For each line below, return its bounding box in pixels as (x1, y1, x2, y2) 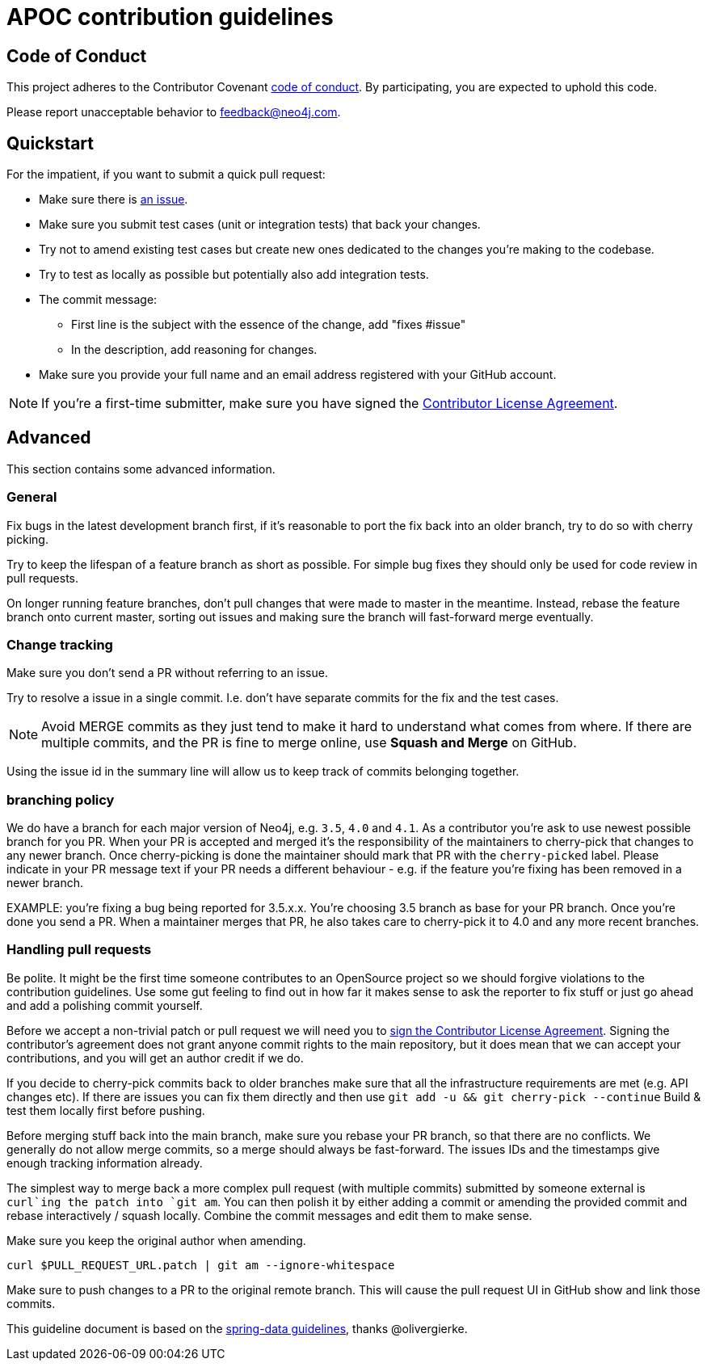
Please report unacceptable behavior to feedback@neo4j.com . (6, 105, 341, 120)
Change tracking (6, 636, 113, 653)
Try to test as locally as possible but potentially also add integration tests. (39, 267, 429, 282)
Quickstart (6, 132, 95, 154)
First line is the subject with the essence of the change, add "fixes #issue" (71, 318, 466, 332)
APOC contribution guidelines (6, 3, 334, 31)
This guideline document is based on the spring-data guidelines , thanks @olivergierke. (6, 1321, 468, 1335)
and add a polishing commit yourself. (6, 998, 203, 1012)
